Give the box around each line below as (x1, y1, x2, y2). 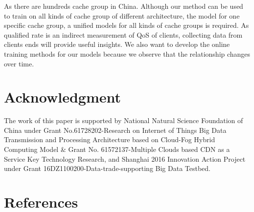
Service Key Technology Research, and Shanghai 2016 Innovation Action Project (4, 153, 246, 164)
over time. (4, 58, 34, 68)
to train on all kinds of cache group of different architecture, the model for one (4, 10, 240, 21)
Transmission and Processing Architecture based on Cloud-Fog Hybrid (4, 134, 215, 145)
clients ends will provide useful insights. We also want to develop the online (4, 39, 230, 49)
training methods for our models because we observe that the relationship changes (4, 48, 251, 59)
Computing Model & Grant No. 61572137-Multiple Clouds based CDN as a (4, 144, 230, 154)
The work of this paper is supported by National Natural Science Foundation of (4, 115, 243, 126)
